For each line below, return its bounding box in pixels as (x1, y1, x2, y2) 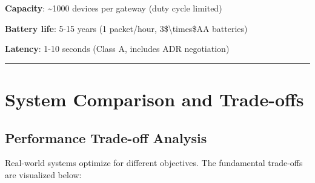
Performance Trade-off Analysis (5, 128, 207, 147)
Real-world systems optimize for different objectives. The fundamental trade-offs (5, 156, 303, 169)
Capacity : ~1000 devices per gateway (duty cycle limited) (5, 2, 222, 14)
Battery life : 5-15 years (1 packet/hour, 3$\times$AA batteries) (5, 22, 248, 34)
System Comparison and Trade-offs (5, 86, 304, 111)
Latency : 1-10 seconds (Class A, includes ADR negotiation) (5, 42, 230, 55)
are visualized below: (5, 168, 82, 181)
